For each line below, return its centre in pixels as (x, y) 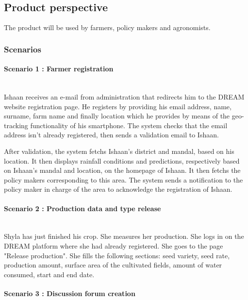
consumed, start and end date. (49, 274)
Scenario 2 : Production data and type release (83, 208)
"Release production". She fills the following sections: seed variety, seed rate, (117, 255)
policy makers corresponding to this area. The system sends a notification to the (124, 179)
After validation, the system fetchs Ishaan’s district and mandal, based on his (119, 151)
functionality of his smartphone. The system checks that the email (129, 125)
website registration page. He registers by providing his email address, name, (118, 106)
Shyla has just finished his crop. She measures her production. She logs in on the (124, 236)
